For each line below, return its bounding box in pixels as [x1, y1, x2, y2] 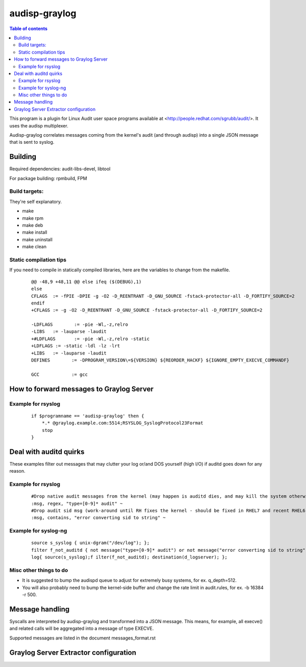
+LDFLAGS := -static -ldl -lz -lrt [31, 343, 120, 349]
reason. [9, 468, 25, 474]
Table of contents [9, 25, 48, 32]
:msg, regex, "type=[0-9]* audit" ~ [31, 500, 123, 506]
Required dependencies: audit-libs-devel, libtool [9, 166, 111, 172]
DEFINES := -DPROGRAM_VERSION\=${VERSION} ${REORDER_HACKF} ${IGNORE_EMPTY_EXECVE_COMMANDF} [31, 357, 290, 363]
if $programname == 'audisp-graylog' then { [31, 413, 145, 419]
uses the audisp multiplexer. [9, 122, 68, 129]
